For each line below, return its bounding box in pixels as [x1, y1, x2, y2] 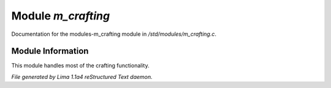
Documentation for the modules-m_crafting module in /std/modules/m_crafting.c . [11, 30, 217, 38]
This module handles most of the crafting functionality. [11, 62, 150, 69]
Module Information [11, 46, 89, 56]
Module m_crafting [11, 9, 110, 22]
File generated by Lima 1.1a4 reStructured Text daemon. [11, 73, 153, 80]
